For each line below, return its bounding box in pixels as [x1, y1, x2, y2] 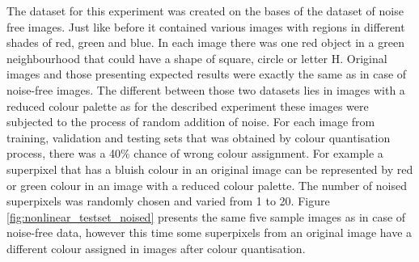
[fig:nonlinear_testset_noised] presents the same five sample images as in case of [6, 208, 406, 225]
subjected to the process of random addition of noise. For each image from [6, 113, 375, 130]
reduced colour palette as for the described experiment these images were [6, 97, 369, 114]
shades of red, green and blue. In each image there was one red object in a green [6, 34, 404, 51]
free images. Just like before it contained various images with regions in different [6, 18, 405, 35]
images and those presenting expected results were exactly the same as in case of [6, 65, 407, 82]
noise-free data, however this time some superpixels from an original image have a [6, 224, 413, 241]
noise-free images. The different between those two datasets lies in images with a [6, 81, 405, 98]
